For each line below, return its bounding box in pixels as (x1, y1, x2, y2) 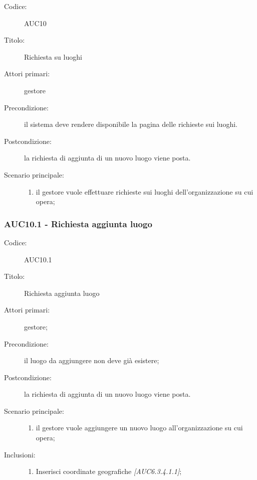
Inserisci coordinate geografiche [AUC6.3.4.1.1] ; (36, 466, 182, 476)
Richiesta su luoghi (24, 51, 82, 62)
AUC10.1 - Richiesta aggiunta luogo (4, 217, 152, 230)
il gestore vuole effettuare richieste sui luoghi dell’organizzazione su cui (36, 186, 253, 197)
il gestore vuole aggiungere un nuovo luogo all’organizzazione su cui (36, 422, 243, 433)
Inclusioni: (4, 449, 36, 459)
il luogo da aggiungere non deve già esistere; (24, 355, 159, 366)
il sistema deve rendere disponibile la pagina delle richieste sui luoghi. (24, 119, 237, 129)
